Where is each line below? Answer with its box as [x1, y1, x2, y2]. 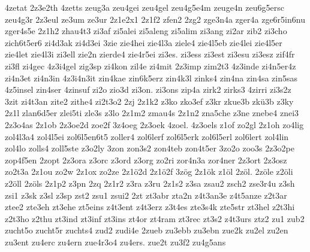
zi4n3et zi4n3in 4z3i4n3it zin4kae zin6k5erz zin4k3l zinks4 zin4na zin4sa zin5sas [5, 71, 297, 84]
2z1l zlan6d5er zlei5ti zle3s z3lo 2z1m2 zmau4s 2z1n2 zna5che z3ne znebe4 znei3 [5, 107, 299, 119]
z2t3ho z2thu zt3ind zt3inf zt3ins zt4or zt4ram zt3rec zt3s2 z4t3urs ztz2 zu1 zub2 [5, 212, 305, 224]
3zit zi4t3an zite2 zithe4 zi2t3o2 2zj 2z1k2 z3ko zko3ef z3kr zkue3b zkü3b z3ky [5, 95, 294, 107]
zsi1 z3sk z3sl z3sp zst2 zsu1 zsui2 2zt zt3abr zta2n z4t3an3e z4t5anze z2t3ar [5, 189, 287, 201]
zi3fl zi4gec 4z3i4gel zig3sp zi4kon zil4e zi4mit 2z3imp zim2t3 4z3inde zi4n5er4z [5, 59, 296, 72]
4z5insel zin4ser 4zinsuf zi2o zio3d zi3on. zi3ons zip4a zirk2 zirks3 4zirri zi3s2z [5, 83, 291, 96]
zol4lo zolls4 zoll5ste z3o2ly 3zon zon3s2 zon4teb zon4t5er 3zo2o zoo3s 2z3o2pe [5, 142, 294, 154]
